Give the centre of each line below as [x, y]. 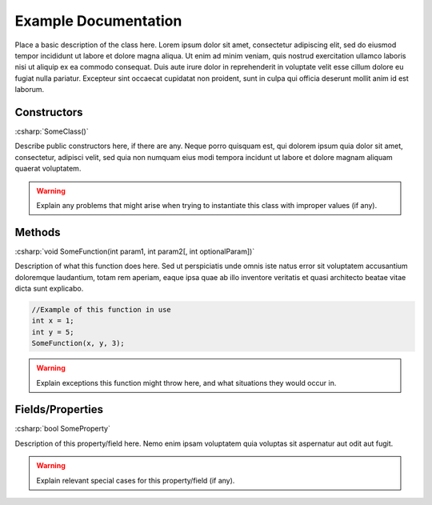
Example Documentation [98, 21]
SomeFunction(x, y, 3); [78, 343]
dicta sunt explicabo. [49, 289]
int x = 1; [53, 321]
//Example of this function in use [101, 310]
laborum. [30, 90]
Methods [38, 232]
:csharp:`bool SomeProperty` [63, 429]
